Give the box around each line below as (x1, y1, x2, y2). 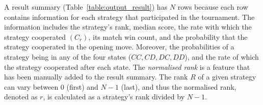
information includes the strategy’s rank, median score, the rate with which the (4, 21, 252, 32)
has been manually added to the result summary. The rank (4, 71, 188, 82)
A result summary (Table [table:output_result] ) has (4, 2, 168, 12)
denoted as (4, 91, 38, 102)
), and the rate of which (185, 51, 259, 62)
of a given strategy (198, 71, 256, 82)
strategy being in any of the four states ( (4, 51, 131, 62)
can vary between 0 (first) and (4, 81, 98, 92)
